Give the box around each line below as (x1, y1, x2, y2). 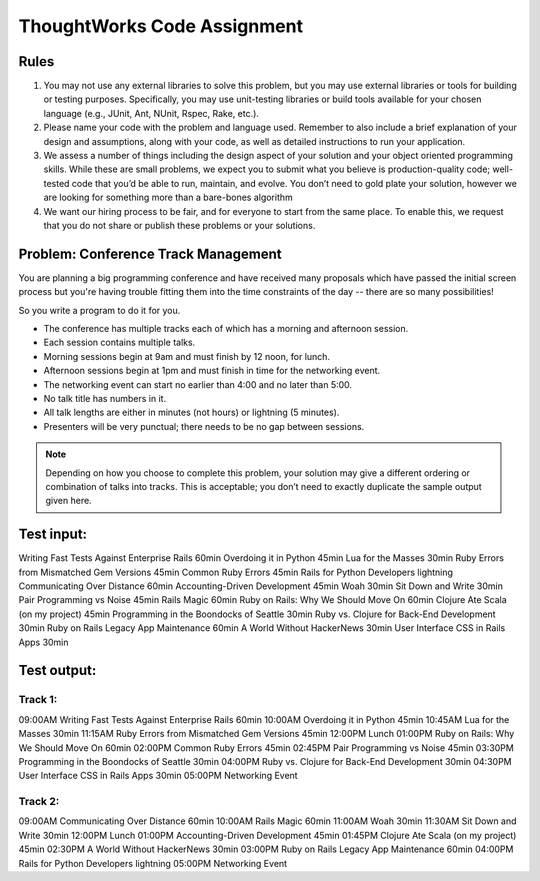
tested (43, 177, 70, 189)
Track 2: (18, 795, 60, 809)
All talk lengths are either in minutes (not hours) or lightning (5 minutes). (43, 406, 340, 419)
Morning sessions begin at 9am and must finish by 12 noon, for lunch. (43, 350, 330, 362)
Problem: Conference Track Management (18, 245, 282, 262)
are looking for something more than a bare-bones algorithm (43, 191, 294, 204)
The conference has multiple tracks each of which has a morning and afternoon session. (43, 323, 409, 335)
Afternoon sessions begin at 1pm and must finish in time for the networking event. (43, 365, 381, 377)
